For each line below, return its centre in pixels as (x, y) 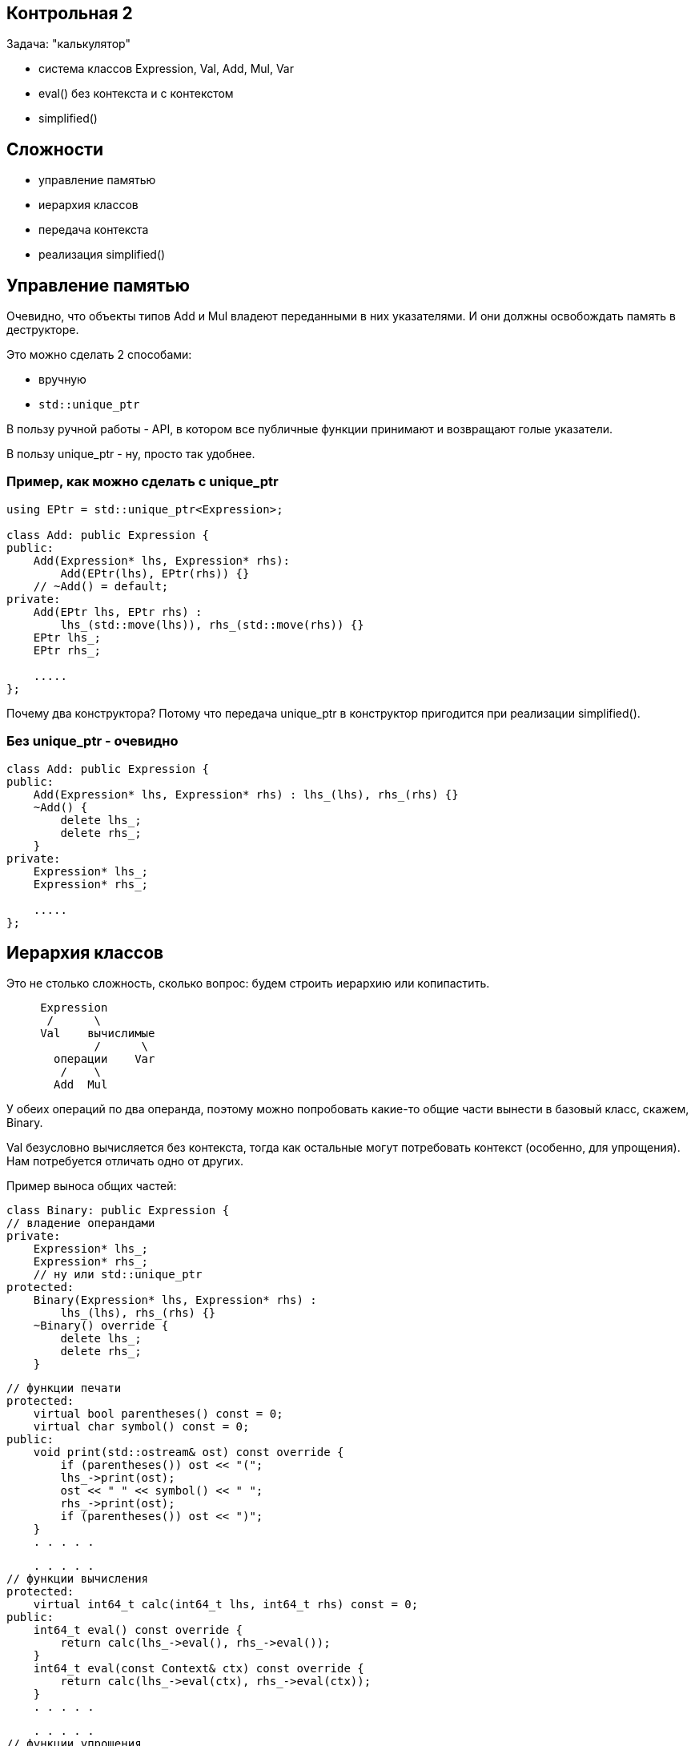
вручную (62, 380)
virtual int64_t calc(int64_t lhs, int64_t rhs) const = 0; (226, 1605)
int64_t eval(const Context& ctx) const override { (199, 1669)
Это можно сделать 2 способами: (99, 355)
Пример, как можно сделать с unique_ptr (143, 482)
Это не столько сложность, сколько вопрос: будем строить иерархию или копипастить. (248, 984)
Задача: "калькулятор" (68, 44)
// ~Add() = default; (101, 586)
